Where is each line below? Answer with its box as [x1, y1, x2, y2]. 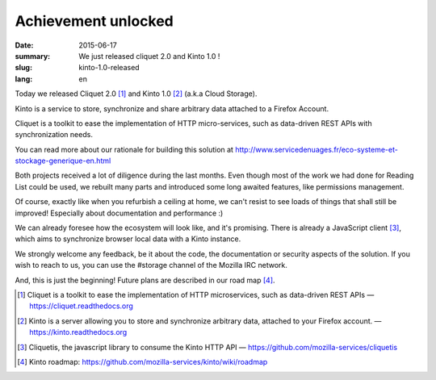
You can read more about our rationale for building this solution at [15, 144, 234, 154]
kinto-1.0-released [78, 63, 140, 73]
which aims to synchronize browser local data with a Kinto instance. [15, 234, 241, 244]
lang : [15, 73, 33, 84]
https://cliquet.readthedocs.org [29, 301, 133, 311]
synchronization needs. [15, 130, 93, 140]
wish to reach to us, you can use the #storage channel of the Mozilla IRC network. [15, 261, 288, 270]
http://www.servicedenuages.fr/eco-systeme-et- [235, 144, 399, 154]
